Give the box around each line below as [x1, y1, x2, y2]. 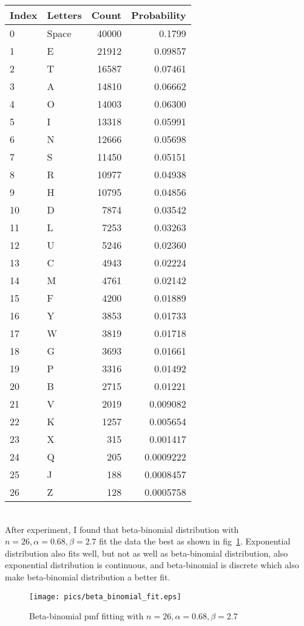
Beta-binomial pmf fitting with [29, 610, 144, 622]
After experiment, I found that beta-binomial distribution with [5, 523, 239, 535]
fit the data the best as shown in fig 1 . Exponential [99, 535, 291, 548]
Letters [47, 8, 82, 22]
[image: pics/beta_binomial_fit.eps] [29, 592, 181, 601]
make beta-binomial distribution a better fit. [5, 570, 171, 583]
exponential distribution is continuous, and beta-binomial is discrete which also [5, 558, 299, 571]
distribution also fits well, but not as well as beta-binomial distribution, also [5, 546, 288, 559]
